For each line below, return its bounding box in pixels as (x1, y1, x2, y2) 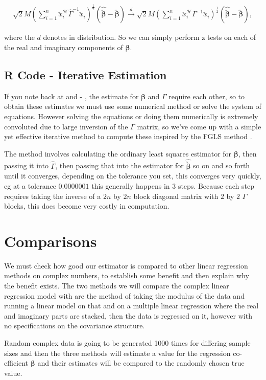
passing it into (4, 160, 49, 171)
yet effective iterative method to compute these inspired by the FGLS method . (4, 131, 252, 142)
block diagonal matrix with (133, 190, 219, 201)
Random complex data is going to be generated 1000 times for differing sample (4, 338, 251, 348)
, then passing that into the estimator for (55, 160, 184, 171)
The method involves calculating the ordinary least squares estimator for (4, 148, 232, 159)
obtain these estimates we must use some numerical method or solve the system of (4, 101, 261, 111)
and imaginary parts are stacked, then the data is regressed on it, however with (4, 310, 252, 321)
